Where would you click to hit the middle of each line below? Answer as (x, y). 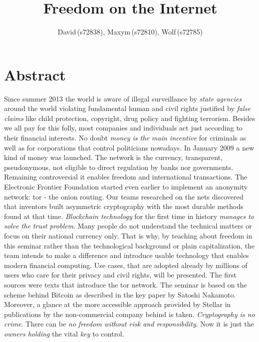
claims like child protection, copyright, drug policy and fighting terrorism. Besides (130, 118)
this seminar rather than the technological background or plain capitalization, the (129, 245)
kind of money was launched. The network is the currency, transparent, (113, 157)
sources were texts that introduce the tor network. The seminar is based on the (125, 284)
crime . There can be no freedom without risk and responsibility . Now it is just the (129, 324)
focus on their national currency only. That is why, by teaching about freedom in (128, 235)
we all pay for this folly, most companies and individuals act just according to (123, 128)
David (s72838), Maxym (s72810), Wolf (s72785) (130, 32)
